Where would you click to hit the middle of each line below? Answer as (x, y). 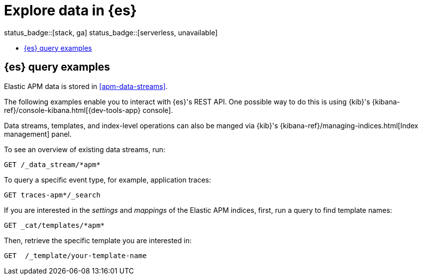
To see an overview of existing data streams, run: (85, 149)
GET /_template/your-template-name (75, 255)
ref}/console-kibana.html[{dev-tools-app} (72, 110)
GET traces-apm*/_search (52, 195)
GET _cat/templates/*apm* (54, 225)
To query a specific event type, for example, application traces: (108, 180)
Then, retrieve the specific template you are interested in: (98, 240)
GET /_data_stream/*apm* (52, 164)
